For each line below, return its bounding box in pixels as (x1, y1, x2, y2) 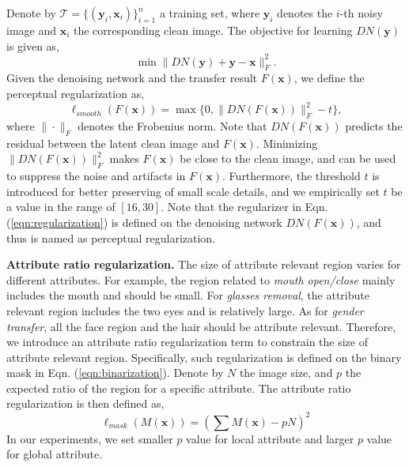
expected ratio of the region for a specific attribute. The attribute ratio (6, 379, 351, 396)
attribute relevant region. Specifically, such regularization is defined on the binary (6, 348, 402, 365)
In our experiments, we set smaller (6, 430, 173, 446)
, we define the (293, 70, 365, 86)
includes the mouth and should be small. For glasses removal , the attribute (6, 287, 369, 303)
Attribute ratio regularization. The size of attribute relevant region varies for (6, 256, 401, 273)
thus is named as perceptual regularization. (6, 229, 216, 246)
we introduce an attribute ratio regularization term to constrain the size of (6, 333, 368, 350)
